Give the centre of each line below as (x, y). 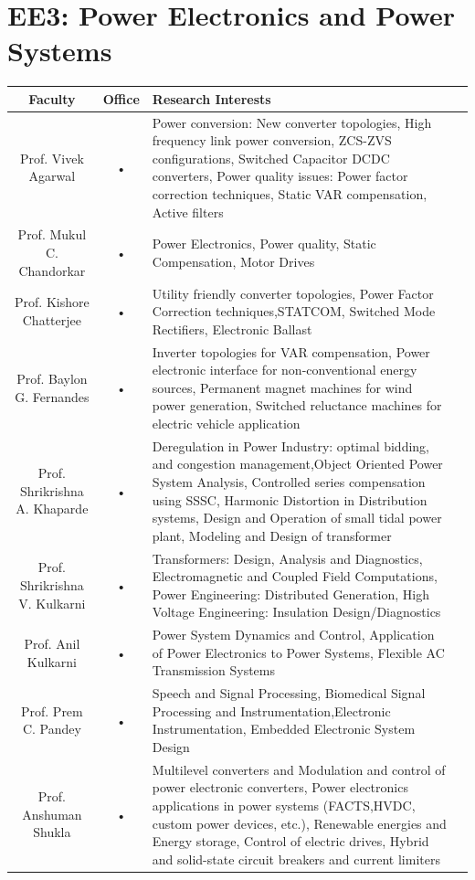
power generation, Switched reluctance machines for (297, 405)
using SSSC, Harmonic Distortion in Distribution (290, 499)
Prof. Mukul (52, 234)
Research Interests (211, 98)
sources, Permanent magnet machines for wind (282, 387)
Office (121, 98)
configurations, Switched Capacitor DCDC (271, 158)
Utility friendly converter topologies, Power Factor (293, 293)
